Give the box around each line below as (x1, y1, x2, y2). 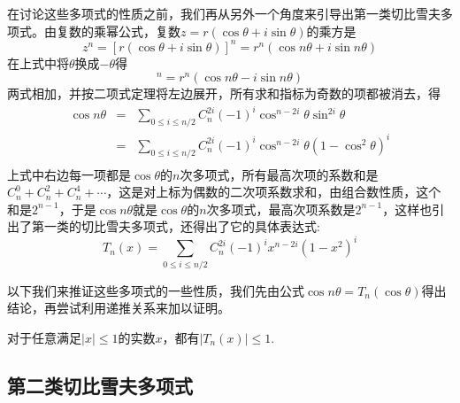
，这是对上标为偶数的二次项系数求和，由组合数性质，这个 (106, 182, 441, 201)
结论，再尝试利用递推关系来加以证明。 (7, 298, 230, 317)
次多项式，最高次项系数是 (206, 199, 356, 218)
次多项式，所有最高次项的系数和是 (180, 165, 379, 183)
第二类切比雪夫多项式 (7, 371, 193, 399)
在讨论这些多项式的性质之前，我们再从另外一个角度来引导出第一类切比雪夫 (7, 4, 441, 22)
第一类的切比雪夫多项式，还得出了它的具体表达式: (31, 217, 320, 236)
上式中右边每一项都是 (7, 165, 131, 183)
